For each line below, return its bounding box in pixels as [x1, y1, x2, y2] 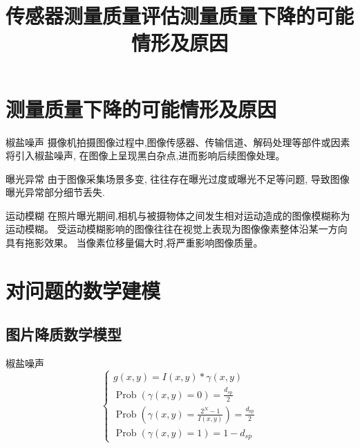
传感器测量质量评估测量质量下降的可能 [6, 1, 354, 30]
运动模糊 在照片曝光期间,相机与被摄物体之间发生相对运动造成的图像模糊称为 [6, 208, 350, 222]
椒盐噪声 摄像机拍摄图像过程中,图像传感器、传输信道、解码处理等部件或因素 [6, 134, 350, 149]
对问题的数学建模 [6, 276, 161, 304]
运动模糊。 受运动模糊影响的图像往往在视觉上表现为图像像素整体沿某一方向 [6, 222, 348, 236]
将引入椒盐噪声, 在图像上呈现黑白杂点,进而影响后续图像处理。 [6, 148, 285, 163]
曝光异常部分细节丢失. [6, 185, 105, 199]
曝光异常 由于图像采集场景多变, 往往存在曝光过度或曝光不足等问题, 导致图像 [6, 171, 350, 186]
